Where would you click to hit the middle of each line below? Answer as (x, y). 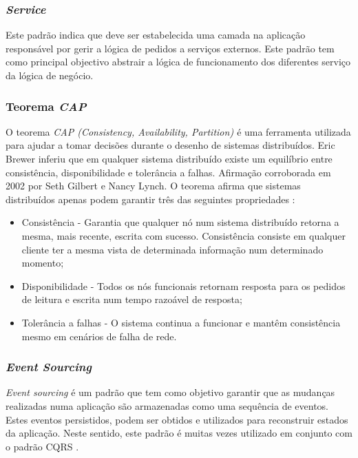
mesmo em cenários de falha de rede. (99, 336)
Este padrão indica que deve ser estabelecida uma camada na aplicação (156, 35)
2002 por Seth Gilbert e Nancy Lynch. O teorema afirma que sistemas (153, 186)
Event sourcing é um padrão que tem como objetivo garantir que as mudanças (170, 392)
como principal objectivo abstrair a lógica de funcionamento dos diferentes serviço (178, 62)
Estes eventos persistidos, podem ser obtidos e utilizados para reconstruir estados (177, 419)
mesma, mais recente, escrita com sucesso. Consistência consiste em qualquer (183, 235)
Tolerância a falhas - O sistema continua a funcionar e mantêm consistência (181, 322)
